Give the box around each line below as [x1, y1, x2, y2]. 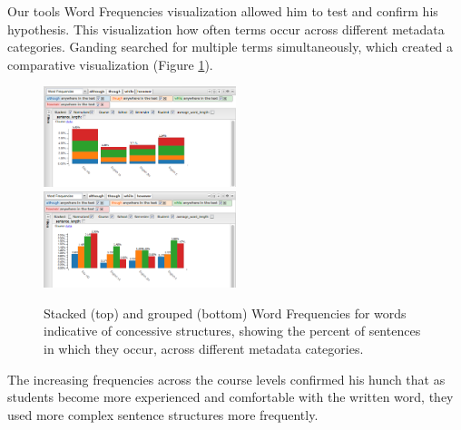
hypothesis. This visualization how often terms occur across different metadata [7, 19, 445, 38]
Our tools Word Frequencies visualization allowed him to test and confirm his [7, 2, 438, 20]
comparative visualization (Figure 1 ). [7, 54, 213, 73]
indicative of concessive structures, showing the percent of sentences [44, 321, 421, 340]
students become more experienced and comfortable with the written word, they [7, 387, 454, 406]
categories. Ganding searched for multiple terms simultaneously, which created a [7, 37, 454, 56]
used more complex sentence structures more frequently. [7, 405, 319, 424]
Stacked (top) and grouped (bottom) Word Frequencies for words [44, 303, 407, 322]
